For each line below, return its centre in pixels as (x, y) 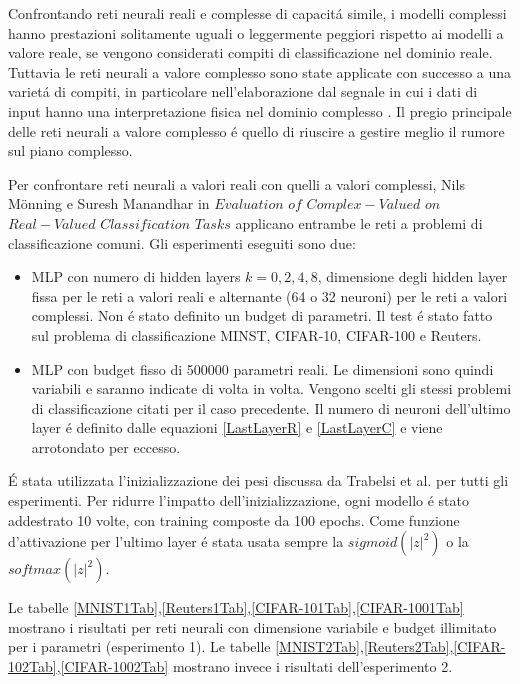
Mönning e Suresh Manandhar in (109, 203)
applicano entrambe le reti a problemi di (359, 222)
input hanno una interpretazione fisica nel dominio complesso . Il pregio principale (260, 110)
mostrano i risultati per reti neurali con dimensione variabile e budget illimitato (252, 626)
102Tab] (32, 666)
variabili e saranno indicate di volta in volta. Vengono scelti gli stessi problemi (271, 388)
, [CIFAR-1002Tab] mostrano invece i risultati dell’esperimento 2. (254, 666)
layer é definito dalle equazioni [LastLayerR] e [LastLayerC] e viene (237, 427)
